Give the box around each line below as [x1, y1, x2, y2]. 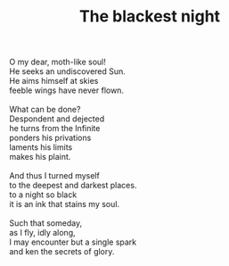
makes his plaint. [9, 152, 71, 162]
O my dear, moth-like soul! [9, 56, 107, 68]
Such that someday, [9, 218, 83, 229]
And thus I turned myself [9, 170, 100, 181]
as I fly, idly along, [9, 228, 76, 238]
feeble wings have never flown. [9, 85, 125, 96]
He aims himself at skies [9, 76, 99, 87]
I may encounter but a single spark [9, 237, 137, 247]
